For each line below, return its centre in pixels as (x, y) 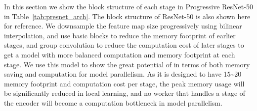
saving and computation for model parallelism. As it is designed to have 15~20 (123, 74)
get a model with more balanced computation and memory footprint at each (120, 54)
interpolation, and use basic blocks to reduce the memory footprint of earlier (120, 35)
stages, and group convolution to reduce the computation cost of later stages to (124, 45)
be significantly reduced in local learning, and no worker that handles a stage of (125, 93)
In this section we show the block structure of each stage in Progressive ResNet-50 (128, 6)
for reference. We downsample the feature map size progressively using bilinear (123, 26)
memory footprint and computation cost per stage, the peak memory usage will (124, 83)
